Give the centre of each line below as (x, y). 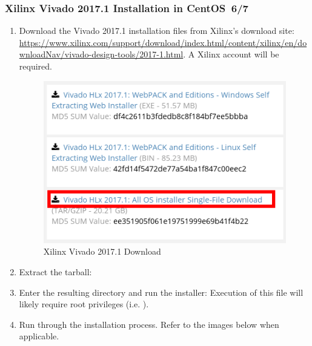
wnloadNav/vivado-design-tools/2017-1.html (101, 54)
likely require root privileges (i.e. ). (84, 304)
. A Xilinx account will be (231, 54)
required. (35, 66)
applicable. (39, 336)
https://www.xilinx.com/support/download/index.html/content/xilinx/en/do (163, 42)
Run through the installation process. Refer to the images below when (149, 324)
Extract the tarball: (55, 272)
